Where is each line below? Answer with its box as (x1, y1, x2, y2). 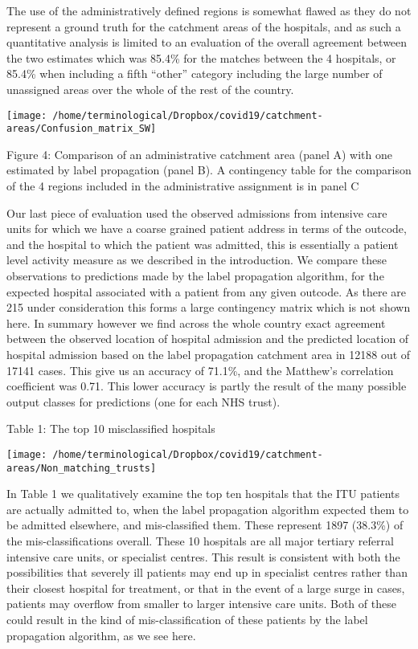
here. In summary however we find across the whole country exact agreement (6, 314, 386, 331)
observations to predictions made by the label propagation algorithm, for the (6, 267, 384, 284)
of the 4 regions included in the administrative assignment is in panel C (6, 178, 359, 194)
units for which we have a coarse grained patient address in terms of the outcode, (6, 220, 407, 237)
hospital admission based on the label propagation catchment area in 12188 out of (6, 346, 411, 362)
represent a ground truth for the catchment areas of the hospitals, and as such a (6, 18, 401, 35)
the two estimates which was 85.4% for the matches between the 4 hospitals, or (6, 49, 396, 66)
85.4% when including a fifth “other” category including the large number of (6, 65, 383, 82)
